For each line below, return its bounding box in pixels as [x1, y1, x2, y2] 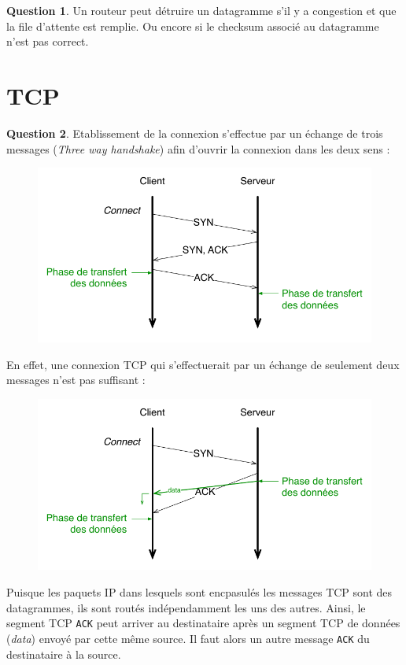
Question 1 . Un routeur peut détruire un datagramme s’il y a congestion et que [6, 2, 397, 18]
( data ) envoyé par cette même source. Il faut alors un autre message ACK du [6, 630, 370, 646]
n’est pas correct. [6, 33, 89, 50]
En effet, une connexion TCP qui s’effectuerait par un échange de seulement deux [6, 356, 400, 372]
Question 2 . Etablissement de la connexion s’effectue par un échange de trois [6, 124, 383, 141]
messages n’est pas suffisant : [6, 371, 146, 388]
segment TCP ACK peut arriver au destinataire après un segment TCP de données [6, 615, 400, 631]
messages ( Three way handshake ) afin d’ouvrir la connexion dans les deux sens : [6, 140, 390, 157]
